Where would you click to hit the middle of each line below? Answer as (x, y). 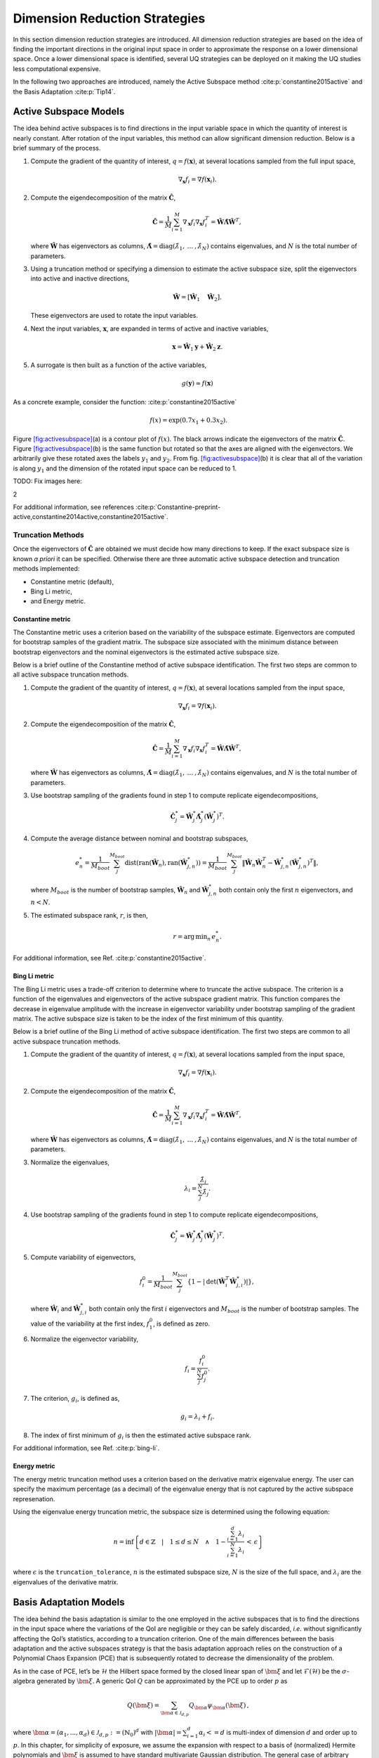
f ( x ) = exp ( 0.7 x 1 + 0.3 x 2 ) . (189, 421)
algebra (24, 1681)
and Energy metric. (58, 601)
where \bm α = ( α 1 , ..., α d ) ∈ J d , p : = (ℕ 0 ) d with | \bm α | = (97, 1733)
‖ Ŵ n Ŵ (252, 864)
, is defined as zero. (182, 1323)
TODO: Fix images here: (47, 481)
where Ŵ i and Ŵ (55, 1309)
